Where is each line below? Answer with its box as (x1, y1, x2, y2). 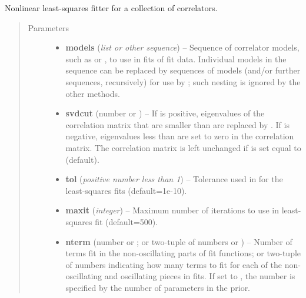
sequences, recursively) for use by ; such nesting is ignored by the (65, 75, 301, 88)
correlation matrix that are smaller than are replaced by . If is (65, 118, 290, 130)
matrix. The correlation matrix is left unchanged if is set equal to (65, 141, 301, 153)
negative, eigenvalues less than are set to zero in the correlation (65, 130, 294, 142)
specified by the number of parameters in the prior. (65, 281, 251, 293)
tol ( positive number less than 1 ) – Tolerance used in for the (65, 173, 283, 185)
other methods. (65, 87, 120, 99)
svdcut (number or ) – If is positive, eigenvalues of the (65, 107, 265, 119)
